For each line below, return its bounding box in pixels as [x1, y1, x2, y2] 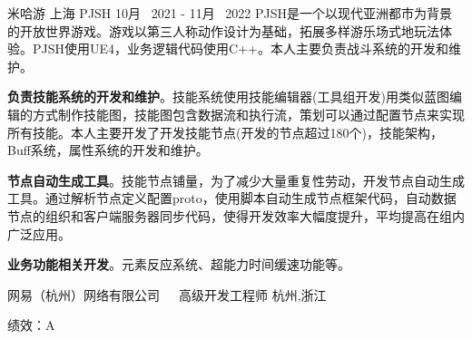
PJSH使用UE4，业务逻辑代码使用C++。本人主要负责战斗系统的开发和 [32, 39, 448, 58]
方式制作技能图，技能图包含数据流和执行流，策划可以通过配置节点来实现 [32, 104, 465, 123]
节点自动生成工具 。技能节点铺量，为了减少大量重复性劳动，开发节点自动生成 [7, 170, 465, 189]
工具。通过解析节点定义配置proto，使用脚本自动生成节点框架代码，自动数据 [7, 189, 457, 208]
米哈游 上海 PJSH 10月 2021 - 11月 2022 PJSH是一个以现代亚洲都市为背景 [7, 4, 453, 22]
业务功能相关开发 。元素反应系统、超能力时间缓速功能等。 [7, 255, 350, 274]
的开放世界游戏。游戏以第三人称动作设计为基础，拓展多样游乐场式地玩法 [7, 21, 439, 40]
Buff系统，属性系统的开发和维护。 [7, 140, 209, 160]
